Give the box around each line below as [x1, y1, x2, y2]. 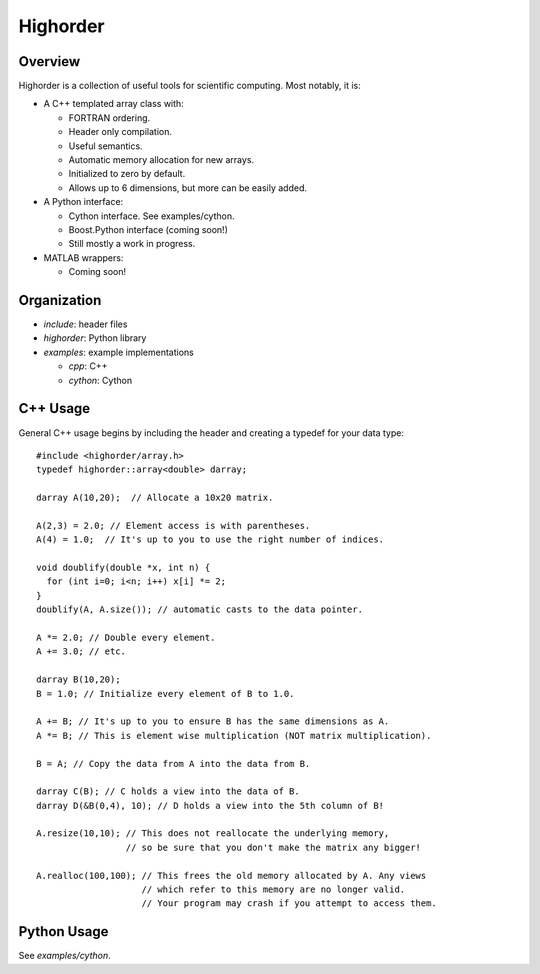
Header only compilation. [68, 126, 172, 138]
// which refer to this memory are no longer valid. [141, 884, 406, 895]
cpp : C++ [68, 360, 108, 372]
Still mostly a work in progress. [68, 238, 196, 250]
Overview [18, 53, 81, 70]
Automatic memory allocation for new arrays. [68, 154, 255, 166]
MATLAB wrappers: [43, 251, 124, 264]
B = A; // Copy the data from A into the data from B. [36, 758, 311, 769]
